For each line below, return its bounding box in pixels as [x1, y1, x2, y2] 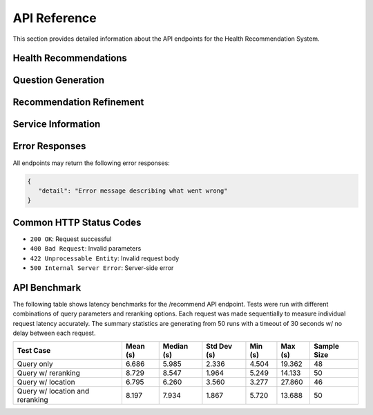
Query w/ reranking [17, 368, 81, 378]
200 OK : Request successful [30, 235, 112, 243]
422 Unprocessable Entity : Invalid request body [30, 254, 180, 262]
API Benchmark [12, 282, 82, 293]
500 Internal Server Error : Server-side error [30, 263, 174, 272]
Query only [17, 359, 53, 369]
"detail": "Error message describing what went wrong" [38, 186, 228, 195]
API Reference [12, 10, 97, 26]
